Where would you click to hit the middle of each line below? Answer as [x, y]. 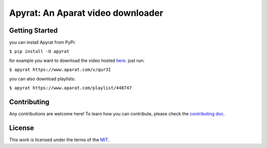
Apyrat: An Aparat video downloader [86, 13]
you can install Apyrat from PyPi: [43, 43]
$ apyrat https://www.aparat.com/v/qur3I [60, 70]
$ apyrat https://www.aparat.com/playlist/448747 [70, 88]
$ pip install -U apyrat [39, 51]
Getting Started [33, 30]
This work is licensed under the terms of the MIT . [59, 140]
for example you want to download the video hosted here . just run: [77, 60]
